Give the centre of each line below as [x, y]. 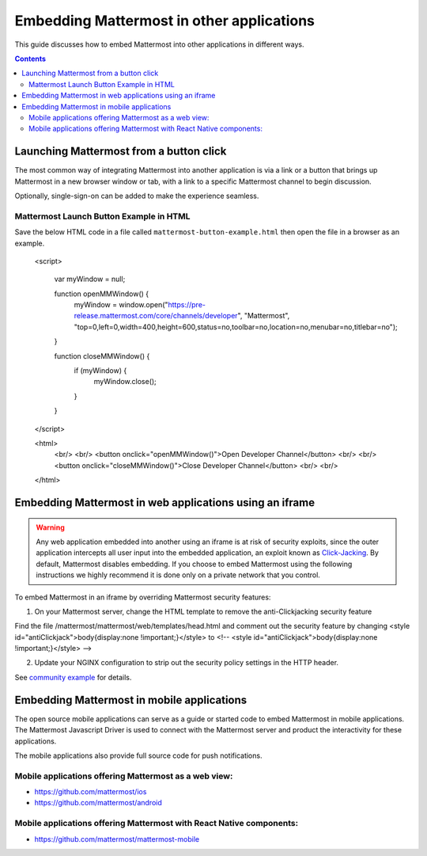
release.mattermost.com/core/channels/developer [156, 316]
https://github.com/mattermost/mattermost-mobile [117, 839]
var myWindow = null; [90, 279]
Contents [30, 59]
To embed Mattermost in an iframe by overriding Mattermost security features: [143, 597]
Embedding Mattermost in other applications [165, 21]
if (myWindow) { [100, 371]
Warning [50, 527]
